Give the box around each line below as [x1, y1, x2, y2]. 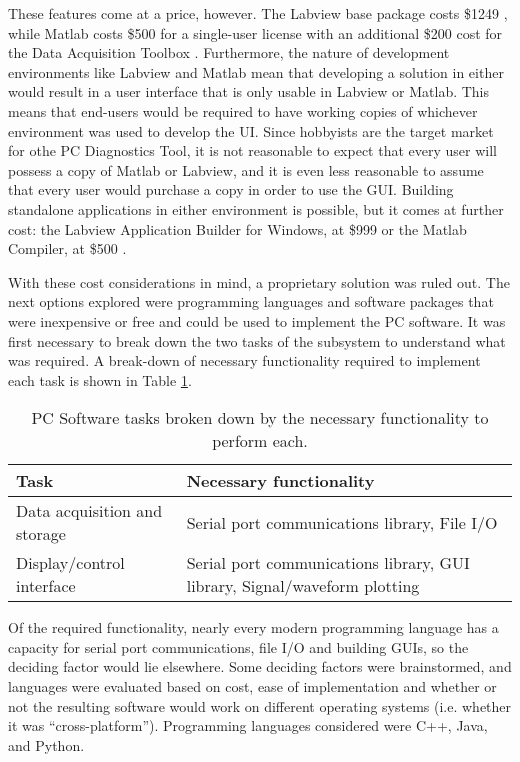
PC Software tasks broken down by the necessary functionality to [31, 406, 489, 430]
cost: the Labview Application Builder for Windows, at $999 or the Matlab [8, 218, 467, 239]
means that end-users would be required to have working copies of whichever [8, 100, 478, 121]
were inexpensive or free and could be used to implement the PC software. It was [8, 310, 506, 331]
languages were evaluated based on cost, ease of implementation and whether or [8, 676, 497, 697]
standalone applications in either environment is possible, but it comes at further [8, 198, 504, 219]
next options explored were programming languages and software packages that [8, 291, 494, 312]
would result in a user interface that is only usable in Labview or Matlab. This [8, 81, 490, 102]
